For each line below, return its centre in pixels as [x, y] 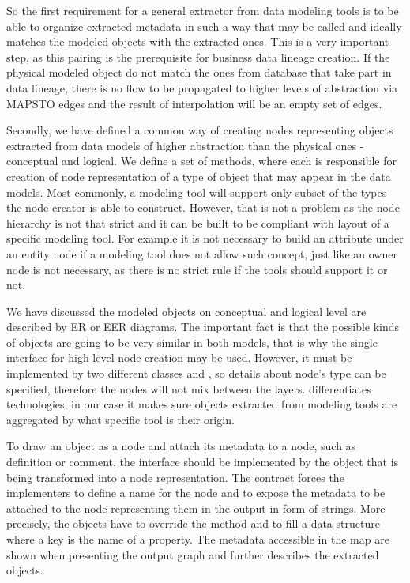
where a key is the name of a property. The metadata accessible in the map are [198, 539]
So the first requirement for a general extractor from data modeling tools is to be [203, 10]
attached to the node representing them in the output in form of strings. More [196, 508]
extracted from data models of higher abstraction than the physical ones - [185, 145]
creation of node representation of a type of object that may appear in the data [199, 176]
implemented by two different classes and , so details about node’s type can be [196, 373]
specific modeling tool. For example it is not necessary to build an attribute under [205, 238]
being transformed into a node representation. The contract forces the [175, 477]
